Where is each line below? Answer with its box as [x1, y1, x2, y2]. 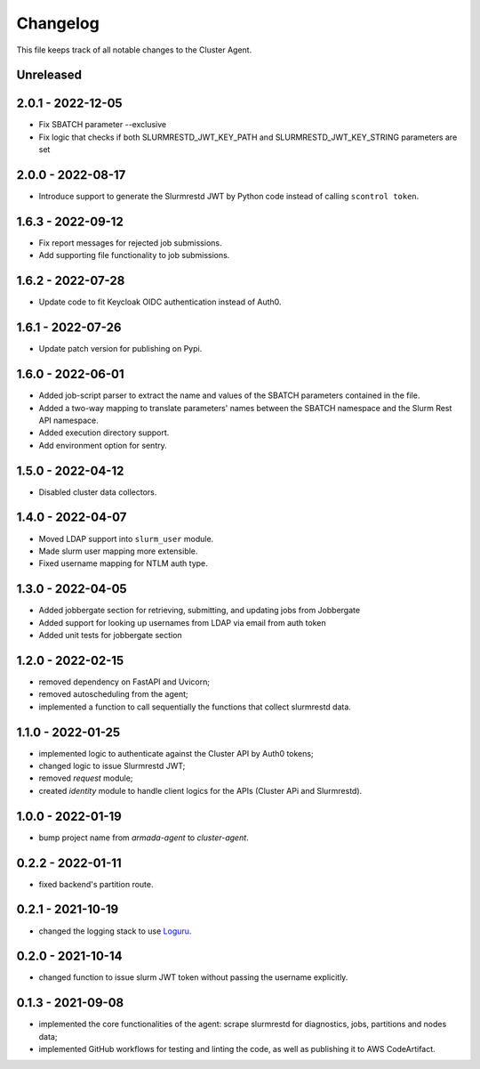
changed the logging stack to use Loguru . [38, 926, 192, 936]
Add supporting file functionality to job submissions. [38, 250, 230, 261]
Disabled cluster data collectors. [38, 486, 157, 498]
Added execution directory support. [38, 427, 170, 438]
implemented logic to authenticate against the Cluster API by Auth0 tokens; [38, 748, 315, 758]
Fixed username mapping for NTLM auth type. [38, 558, 208, 569]
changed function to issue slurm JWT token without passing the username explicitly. [38, 972, 348, 983]
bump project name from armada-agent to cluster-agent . [38, 832, 249, 843]
